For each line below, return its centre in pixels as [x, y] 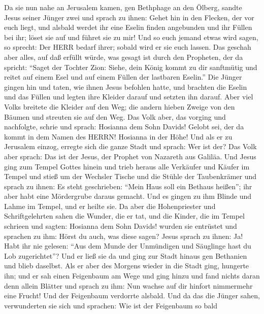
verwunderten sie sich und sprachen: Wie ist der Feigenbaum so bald [111, 305]
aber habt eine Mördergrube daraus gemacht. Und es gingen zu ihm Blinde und [128, 196]
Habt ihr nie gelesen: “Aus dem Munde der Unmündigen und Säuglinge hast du [128, 246]
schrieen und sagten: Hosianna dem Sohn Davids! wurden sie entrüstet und [121, 226]
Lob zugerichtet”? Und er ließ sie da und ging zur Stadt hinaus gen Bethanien [126, 255]
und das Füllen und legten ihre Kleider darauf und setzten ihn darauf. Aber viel [129, 97]
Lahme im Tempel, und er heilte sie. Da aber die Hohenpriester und [110, 206]
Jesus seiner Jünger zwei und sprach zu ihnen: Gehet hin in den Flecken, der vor [129, 17]
